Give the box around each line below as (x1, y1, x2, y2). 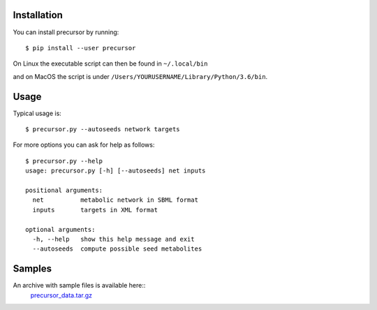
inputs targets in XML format (32, 206, 158, 214)
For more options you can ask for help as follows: (13, 140, 155, 149)
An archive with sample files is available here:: (13, 281, 146, 290)
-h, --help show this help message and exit (32, 235, 195, 243)
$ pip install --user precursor (25, 44, 136, 52)
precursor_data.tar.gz (30, 290, 92, 300)
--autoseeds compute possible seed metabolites (32, 245, 202, 253)
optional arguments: (25, 226, 96, 233)
